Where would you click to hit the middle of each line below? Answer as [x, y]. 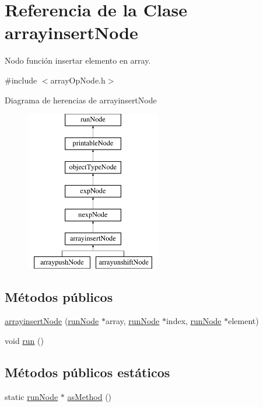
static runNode [31, 396]
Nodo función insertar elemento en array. [78, 60]
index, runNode [194, 321]
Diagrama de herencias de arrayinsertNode [81, 100]
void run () [24, 341]
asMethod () [90, 396]
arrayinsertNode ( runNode [52, 321]
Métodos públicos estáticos [87, 372]
